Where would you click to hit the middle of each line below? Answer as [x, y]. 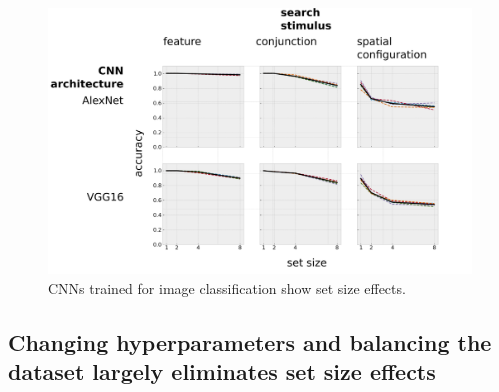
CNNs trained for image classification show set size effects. [227, 287]
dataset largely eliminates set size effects [222, 371]
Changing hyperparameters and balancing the [250, 341]
